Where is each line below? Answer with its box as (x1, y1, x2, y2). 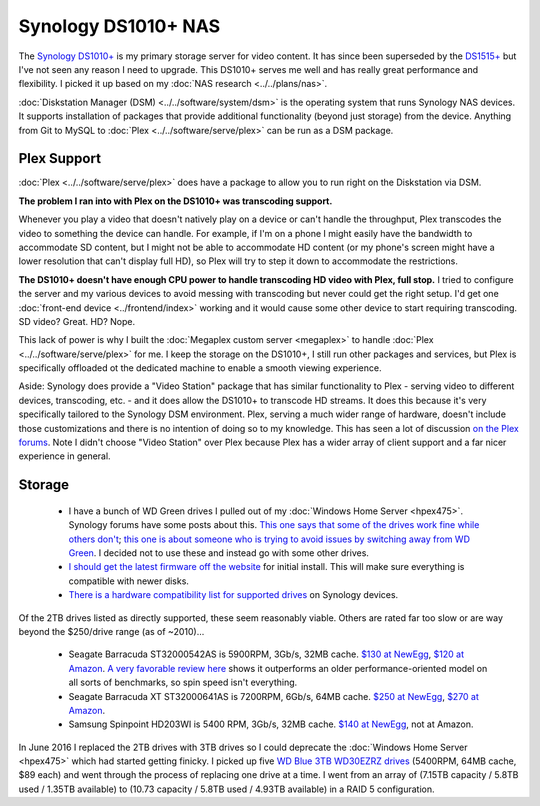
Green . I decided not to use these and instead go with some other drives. (68, 547, 370, 559)
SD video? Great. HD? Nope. (18, 315, 136, 327)
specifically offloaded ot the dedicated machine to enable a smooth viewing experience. (18, 362, 382, 374)
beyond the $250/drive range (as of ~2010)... (18, 625, 205, 637)
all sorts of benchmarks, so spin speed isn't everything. (68, 676, 298, 689)
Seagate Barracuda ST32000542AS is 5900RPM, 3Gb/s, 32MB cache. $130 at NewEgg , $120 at (68, 648, 465, 660)
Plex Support (18, 150, 102, 167)
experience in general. (18, 450, 111, 462)
